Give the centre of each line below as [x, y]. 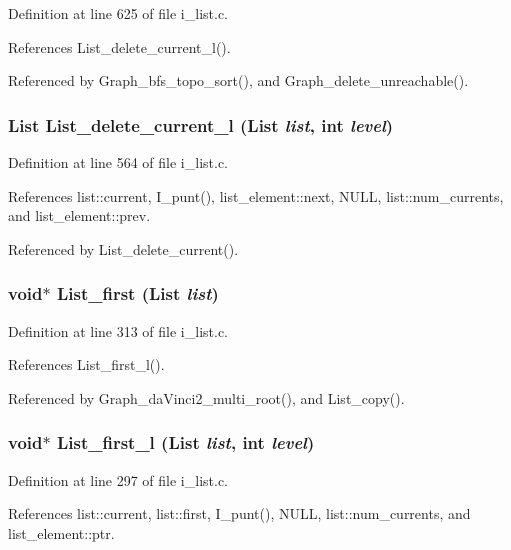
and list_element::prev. [79, 215]
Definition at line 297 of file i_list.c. [118, 479]
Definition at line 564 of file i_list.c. [118, 162]
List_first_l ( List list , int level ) [185, 442]
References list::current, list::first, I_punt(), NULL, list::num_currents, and [239, 513]
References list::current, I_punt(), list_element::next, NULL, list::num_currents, [256, 195]
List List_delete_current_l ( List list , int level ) [201, 124]
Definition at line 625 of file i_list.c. [118, 13]
